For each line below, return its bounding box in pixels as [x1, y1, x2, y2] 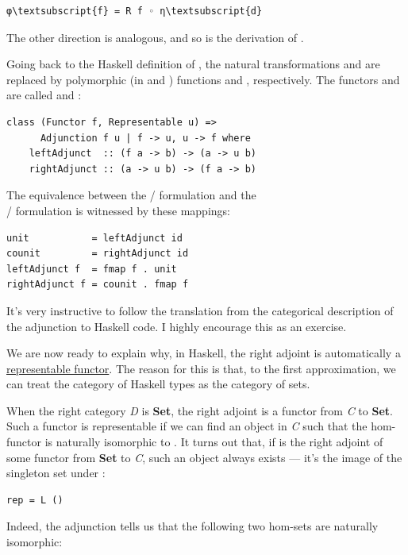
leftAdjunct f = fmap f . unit [6, 263, 177, 275]
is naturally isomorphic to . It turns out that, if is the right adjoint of [44, 434, 383, 450]
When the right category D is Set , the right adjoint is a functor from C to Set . [6, 402, 393, 418]
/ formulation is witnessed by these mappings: [6, 202, 230, 218]
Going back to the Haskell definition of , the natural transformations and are [6, 56, 380, 72]
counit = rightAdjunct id [6, 248, 189, 260]
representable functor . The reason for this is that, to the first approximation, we [6, 360, 396, 376]
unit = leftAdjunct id [6, 232, 183, 244]
